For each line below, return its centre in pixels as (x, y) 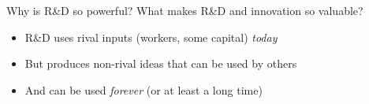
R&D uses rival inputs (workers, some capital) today (151, 37)
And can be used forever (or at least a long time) (143, 89)
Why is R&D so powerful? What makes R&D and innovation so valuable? (185, 10)
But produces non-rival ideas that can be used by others (161, 63)
